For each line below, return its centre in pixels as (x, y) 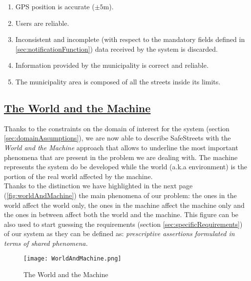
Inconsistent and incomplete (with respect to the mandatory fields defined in (130, 39)
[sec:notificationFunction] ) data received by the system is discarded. (116, 49)
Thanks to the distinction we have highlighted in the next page (98, 186)
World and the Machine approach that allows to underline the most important (121, 147)
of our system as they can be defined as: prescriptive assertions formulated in (119, 233)
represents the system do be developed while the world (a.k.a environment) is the (125, 167)
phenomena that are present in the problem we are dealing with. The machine (121, 157)
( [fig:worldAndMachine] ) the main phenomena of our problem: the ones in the (120, 195)
